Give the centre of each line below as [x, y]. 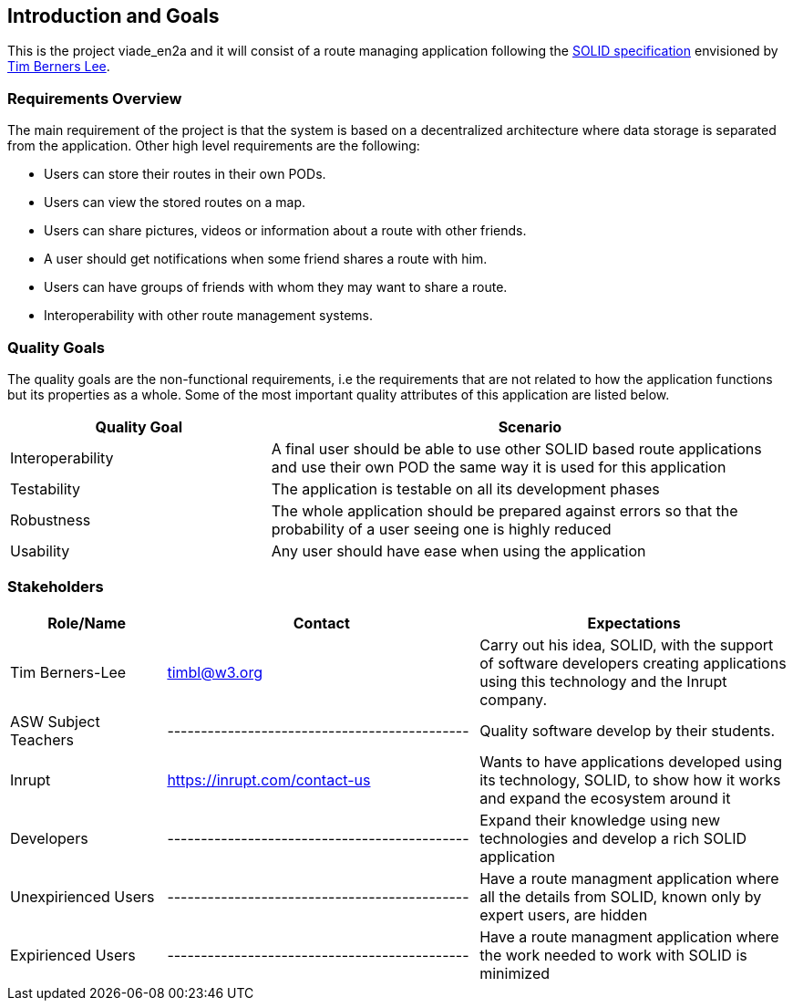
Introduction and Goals [113, 16]
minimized [515, 973]
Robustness [51, 520]
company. [513, 699]
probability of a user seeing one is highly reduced [441, 529]
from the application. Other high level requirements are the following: [214, 146]
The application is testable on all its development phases [465, 488]
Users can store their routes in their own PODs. [185, 174]
